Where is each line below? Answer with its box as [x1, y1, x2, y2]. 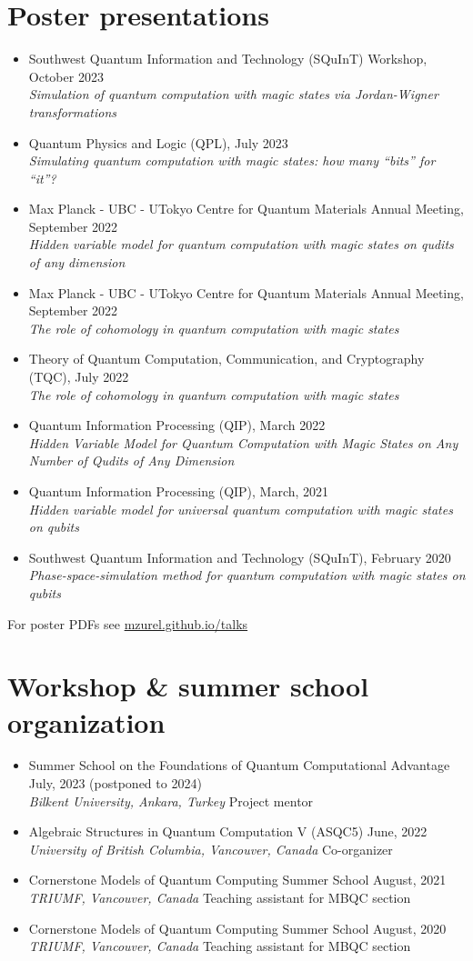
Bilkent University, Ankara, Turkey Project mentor [28, 791, 314, 810]
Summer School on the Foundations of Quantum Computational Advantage [28, 756, 450, 775]
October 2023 [28, 66, 104, 85]
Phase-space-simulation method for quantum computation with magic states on [28, 566, 466, 585]
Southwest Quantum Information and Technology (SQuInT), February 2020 [28, 547, 451, 566]
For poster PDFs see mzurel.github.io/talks [7, 614, 248, 633]
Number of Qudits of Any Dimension [28, 451, 235, 470]
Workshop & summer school [7, 667, 369, 705]
